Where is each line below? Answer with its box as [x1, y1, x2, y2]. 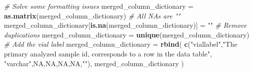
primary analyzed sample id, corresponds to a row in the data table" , [4, 48, 212, 58]
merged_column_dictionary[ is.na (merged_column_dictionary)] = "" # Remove [4, 20, 247, 30]
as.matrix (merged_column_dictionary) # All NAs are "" [4, 10, 181, 20]
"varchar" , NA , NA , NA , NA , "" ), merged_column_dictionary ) [4, 58, 184, 68]
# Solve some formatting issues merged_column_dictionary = [4, 1, 193, 11]
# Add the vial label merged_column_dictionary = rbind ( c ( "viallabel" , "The [4, 39, 237, 49]
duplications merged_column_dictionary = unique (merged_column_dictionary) [4, 29, 250, 39]
